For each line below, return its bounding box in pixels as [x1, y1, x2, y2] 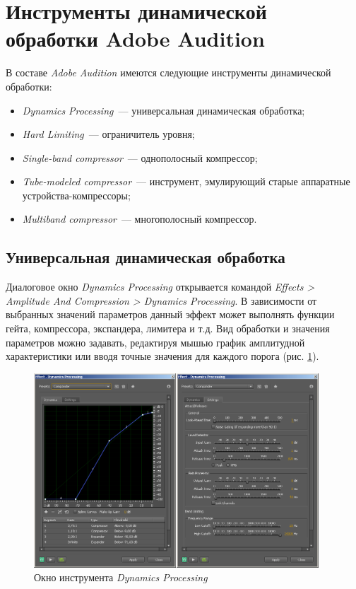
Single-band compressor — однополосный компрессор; [22, 150, 258, 165]
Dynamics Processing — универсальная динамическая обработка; [22, 103, 305, 117]
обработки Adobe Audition [6, 24, 265, 53]
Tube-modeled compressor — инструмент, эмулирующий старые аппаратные [22, 174, 350, 189]
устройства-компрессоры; [22, 187, 131, 202]
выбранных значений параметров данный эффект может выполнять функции [6, 307, 335, 322]
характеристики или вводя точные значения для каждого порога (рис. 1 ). [6, 349, 319, 363]
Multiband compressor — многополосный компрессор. [22, 211, 257, 226]
